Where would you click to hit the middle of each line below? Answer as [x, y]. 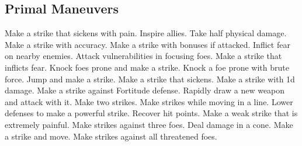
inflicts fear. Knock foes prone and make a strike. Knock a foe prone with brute [147, 67]
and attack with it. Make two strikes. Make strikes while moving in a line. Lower [149, 101]
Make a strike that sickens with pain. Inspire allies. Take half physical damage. [146, 33]
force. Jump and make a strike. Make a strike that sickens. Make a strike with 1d [150, 79]
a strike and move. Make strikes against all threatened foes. [111, 136]
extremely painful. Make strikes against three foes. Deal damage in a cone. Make [149, 124]
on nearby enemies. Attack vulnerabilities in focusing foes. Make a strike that [143, 56]
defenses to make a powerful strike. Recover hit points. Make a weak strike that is [151, 113]
